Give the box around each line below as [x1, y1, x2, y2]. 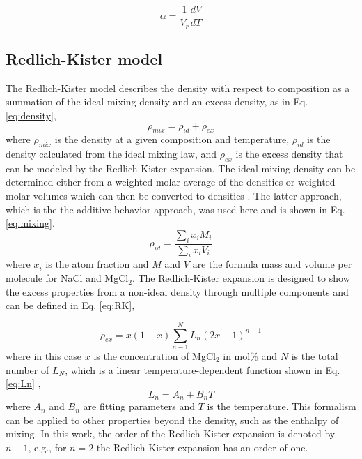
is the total [291, 348, 338, 363]
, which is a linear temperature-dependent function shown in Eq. [65, 362, 340, 377]
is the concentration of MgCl [93, 348, 216, 363]
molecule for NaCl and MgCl [6, 271, 129, 285]
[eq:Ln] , [6, 376, 41, 391]
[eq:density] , [6, 107, 56, 122]
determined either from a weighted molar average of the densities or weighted [6, 174, 336, 189]
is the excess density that [235, 146, 343, 161]
